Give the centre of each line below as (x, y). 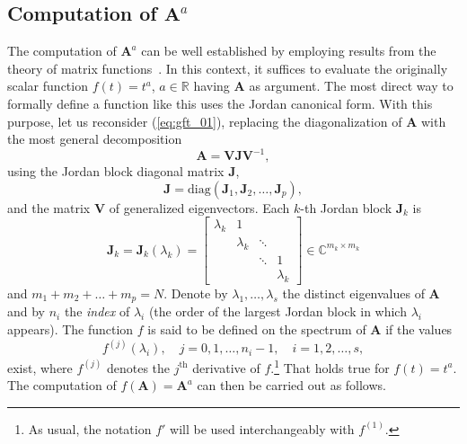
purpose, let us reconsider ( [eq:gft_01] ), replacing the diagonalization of (205, 121)
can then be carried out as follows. (291, 385)
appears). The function (70, 329)
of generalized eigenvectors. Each (199, 207)
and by (26, 311)
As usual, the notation (90, 428)
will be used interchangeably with (262, 428)
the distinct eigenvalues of (353, 293)
